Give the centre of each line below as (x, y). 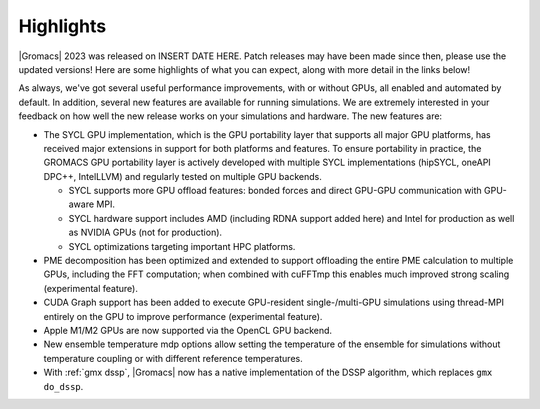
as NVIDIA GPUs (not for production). (145, 232)
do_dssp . (63, 386)
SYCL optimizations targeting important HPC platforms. (182, 246)
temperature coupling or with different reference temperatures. (173, 358)
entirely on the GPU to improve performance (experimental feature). (183, 316)
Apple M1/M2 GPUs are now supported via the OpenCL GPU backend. (188, 330)
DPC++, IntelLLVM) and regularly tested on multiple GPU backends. (182, 176)
